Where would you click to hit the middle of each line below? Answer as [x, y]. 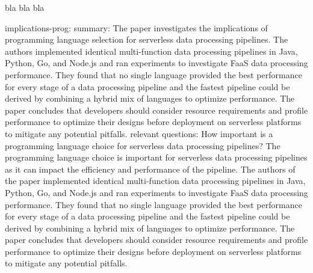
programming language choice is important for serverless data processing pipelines [156, 157]
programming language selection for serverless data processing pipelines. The [147, 39]
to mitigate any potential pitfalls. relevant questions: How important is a [139, 133]
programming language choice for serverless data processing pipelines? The [143, 145]
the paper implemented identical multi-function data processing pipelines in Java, [155, 181]
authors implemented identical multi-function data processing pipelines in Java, [151, 51]
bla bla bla [25, 7]
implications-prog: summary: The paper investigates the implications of [136, 27]
